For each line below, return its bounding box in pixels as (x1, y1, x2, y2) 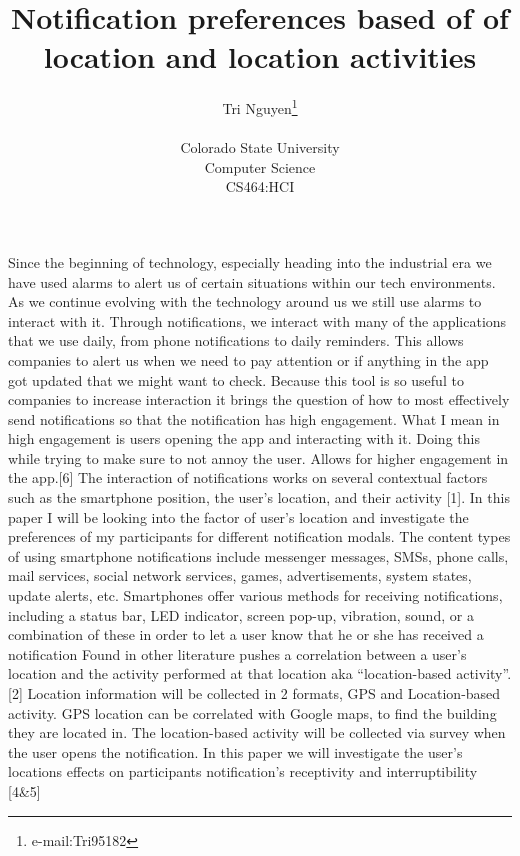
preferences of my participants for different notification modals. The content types (8, 526, 511, 547)
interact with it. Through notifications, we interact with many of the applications (8, 310, 507, 331)
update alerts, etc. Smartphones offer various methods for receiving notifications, (8, 585, 503, 606)
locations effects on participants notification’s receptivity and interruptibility (8, 761, 478, 782)
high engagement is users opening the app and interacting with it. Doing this (8, 428, 480, 449)
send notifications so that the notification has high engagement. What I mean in (8, 408, 500, 429)
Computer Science (204, 156, 316, 177)
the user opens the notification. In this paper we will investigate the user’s (8, 741, 463, 762)
